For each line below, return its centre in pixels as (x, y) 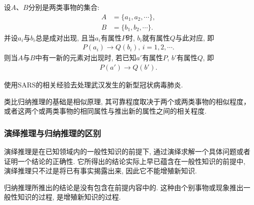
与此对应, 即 (195, 37)
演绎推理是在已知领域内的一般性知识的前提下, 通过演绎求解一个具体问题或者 (127, 151)
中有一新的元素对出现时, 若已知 (86, 58)
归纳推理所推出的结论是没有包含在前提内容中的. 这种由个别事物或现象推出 (124, 187)
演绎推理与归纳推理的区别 (53, 133)
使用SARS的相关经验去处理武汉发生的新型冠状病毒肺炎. (94, 84)
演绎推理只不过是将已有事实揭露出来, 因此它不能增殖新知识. (101, 171)
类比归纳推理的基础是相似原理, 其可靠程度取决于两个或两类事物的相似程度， (127, 101)
